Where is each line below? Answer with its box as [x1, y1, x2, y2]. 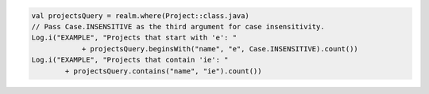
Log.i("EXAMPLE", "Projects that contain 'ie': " [31, 55, 229, 65]
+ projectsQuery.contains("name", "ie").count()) [64, 66, 262, 75]
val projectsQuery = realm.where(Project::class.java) [31, 11, 249, 20]
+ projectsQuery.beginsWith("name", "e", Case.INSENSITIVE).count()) [81, 44, 359, 53]
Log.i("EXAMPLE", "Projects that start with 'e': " [31, 33, 238, 43]
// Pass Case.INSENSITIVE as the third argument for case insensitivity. [31, 22, 325, 31]
